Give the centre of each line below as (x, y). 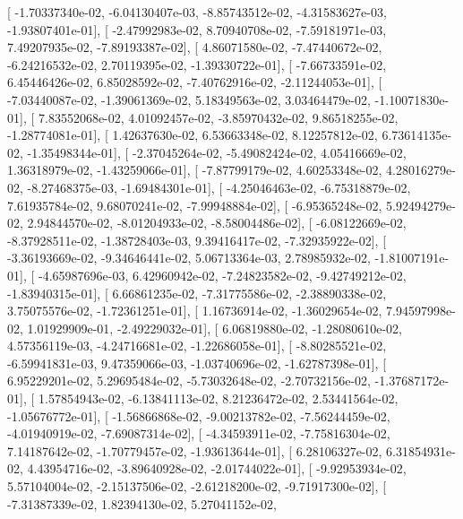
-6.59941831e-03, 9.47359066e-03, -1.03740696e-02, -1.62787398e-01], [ (197, 363)
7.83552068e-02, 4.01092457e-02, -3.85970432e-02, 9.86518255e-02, (218, 117)
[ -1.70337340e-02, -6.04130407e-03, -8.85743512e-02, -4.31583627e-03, (197, 12)
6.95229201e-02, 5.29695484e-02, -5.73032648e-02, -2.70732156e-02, (189, 381)
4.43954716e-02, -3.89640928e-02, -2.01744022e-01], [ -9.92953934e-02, (217, 468)
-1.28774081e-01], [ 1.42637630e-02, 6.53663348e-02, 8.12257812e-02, (193, 135)
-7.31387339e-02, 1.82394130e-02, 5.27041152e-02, (142, 503)
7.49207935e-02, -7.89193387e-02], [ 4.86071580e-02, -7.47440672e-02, (195, 47)
